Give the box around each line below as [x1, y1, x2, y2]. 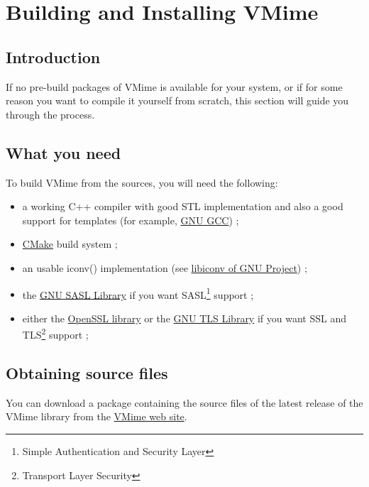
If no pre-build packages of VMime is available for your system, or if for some [6, 79, 343, 94]
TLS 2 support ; [22, 325, 89, 342]
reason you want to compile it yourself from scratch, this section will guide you [6, 93, 349, 108]
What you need [6, 141, 121, 163]
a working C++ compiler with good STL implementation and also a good [22, 199, 343, 214]
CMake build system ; [22, 236, 118, 251]
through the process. [6, 106, 95, 121]
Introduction [6, 45, 101, 67]
